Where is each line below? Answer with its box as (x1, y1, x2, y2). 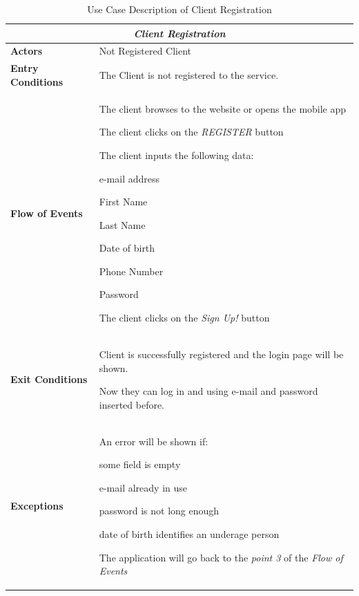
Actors (10, 44, 43, 58)
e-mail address (99, 171, 160, 185)
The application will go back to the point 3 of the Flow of (99, 550, 343, 564)
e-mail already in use (99, 480, 188, 494)
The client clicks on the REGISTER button (99, 124, 284, 139)
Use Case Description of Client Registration (87, 2, 272, 16)
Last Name (99, 217, 146, 232)
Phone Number (99, 263, 164, 278)
